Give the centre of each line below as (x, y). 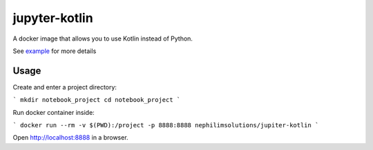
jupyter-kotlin (53, 18)
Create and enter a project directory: (65, 87)
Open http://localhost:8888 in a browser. (70, 138)
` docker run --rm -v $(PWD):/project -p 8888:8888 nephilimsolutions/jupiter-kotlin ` (166, 125)
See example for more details (55, 51)
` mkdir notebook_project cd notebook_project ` (97, 100)
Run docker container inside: (54, 112)
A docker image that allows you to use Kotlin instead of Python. (103, 39)
